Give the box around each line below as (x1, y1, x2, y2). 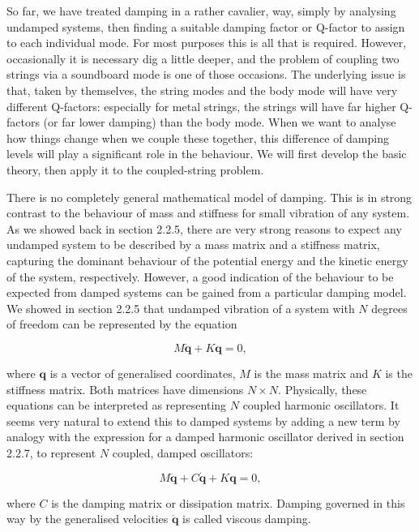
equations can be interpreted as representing (6, 397, 227, 414)
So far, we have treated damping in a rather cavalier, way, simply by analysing (6, 2, 396, 19)
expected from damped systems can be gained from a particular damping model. (6, 284, 407, 301)
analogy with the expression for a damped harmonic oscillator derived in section (6, 428, 404, 445)
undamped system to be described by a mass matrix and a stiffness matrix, (6, 236, 380, 253)
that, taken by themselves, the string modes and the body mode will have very (6, 81, 398, 98)
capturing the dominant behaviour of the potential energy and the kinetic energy (6, 251, 408, 268)
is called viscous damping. (182, 510, 311, 527)
